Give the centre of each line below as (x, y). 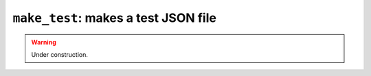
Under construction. (60, 54)
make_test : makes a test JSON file (114, 18)
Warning (44, 42)
